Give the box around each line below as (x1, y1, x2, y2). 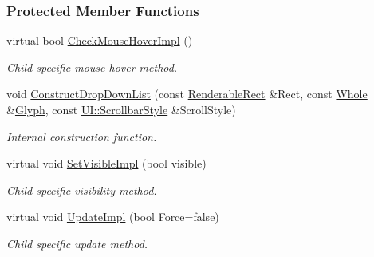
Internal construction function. (6, 128, 157, 144)
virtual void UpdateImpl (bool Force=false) (6, 208, 219, 225)
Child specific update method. (6, 235, 148, 251)
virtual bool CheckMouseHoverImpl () (6, 32, 193, 49)
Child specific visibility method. (6, 181, 157, 198)
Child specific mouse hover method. (6, 58, 178, 75)
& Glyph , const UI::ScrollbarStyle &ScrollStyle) (6, 101, 236, 117)
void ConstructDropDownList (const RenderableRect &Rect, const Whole (6, 85, 368, 102)
